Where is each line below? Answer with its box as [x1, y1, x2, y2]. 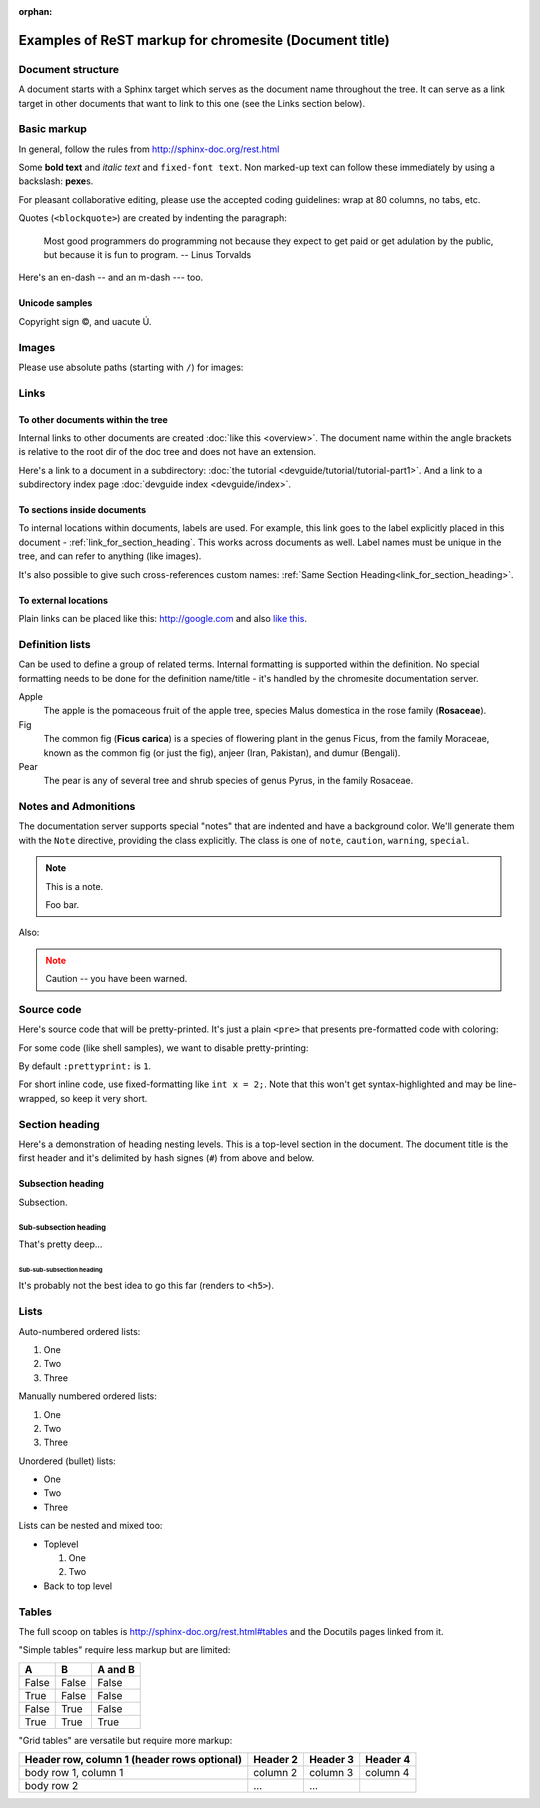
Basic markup [18, 122, 87, 136]
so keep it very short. [60, 1092, 148, 1104]
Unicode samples [18, 297, 93, 309]
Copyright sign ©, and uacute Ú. [18, 315, 152, 327]
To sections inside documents [18, 504, 147, 516]
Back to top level [43, 1580, 113, 1592]
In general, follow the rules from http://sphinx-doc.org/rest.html [18, 143, 280, 155]
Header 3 [308, 1753, 355, 1767]
